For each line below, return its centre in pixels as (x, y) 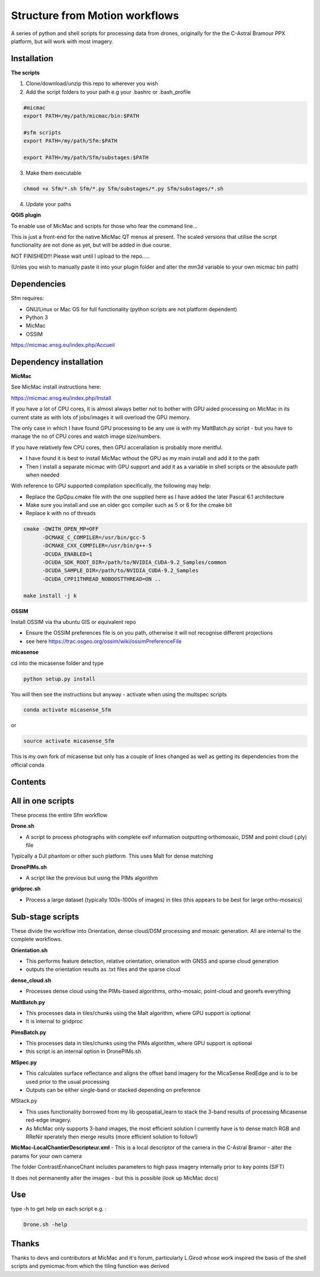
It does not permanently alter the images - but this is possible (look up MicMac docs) (115, 1178)
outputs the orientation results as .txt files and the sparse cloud (103, 969)
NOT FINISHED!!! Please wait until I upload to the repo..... (81, 256)
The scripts (25, 72)
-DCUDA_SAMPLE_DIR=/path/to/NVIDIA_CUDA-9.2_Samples (120, 571)
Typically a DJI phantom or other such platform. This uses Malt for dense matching (112, 856)
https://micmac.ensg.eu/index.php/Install (61, 398)
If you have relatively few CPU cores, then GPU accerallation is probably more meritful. (117, 447)
